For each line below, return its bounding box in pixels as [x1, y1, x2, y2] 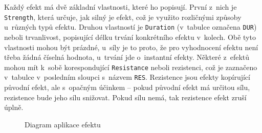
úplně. [4, 102, 24, 113]
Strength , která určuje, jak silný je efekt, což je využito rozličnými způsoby [4, 11, 242, 22]
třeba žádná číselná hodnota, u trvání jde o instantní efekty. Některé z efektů [4, 52, 250, 62]
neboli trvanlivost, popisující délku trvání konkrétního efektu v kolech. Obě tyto [4, 31, 256, 42]
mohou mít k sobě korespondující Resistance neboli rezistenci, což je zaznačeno [4, 61, 257, 72]
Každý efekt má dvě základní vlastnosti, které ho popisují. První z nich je [4, 2, 237, 12]
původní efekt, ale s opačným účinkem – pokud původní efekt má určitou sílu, [4, 82, 250, 92]
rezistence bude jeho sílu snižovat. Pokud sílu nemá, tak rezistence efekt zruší [4, 92, 247, 102]
